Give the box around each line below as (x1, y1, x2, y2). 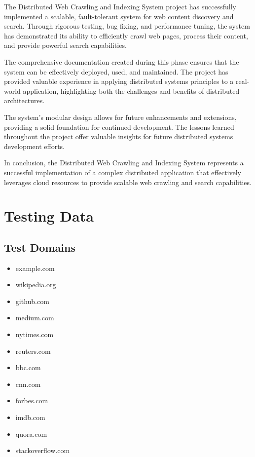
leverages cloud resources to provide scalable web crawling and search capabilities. (4, 177, 252, 187)
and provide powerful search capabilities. (4, 40, 127, 50)
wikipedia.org (15, 279, 56, 290)
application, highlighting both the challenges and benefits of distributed (23, 85, 240, 96)
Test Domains (4, 239, 75, 255)
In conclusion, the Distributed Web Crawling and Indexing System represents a (4, 157, 244, 168)
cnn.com (15, 379, 41, 389)
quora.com (15, 428, 47, 439)
